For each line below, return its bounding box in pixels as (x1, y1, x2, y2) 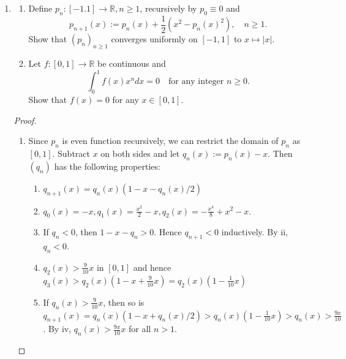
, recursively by (140, 2, 197, 14)
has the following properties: (54, 159, 160, 172)
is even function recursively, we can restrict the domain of (62, 134, 279, 147)
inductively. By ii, (221, 225, 288, 238)
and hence (133, 260, 171, 273)
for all (129, 322, 151, 335)
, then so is (103, 295, 145, 308)
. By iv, (43, 322, 72, 335)
